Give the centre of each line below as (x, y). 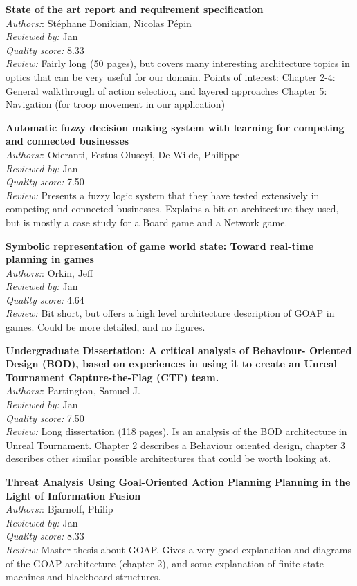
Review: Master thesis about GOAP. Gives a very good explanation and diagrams (178, 549)
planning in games (50, 259)
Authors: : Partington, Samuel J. (73, 391)
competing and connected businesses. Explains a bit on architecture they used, (172, 209)
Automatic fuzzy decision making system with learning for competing (175, 127)
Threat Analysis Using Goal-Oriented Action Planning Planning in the (178, 482)
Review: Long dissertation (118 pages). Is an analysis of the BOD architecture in (176, 431)
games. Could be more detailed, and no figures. (106, 327)
